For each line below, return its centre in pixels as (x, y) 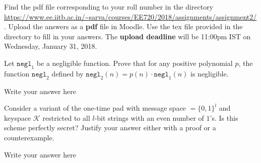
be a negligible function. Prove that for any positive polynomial (135, 63)
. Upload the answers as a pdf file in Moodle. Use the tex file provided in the (123, 26)
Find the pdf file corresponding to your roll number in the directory (109, 7)
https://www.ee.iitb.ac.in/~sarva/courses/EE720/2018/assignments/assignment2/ (130, 16)
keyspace (18, 117)
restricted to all (66, 117)
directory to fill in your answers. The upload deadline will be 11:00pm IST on (127, 36)
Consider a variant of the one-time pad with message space (95, 108)
